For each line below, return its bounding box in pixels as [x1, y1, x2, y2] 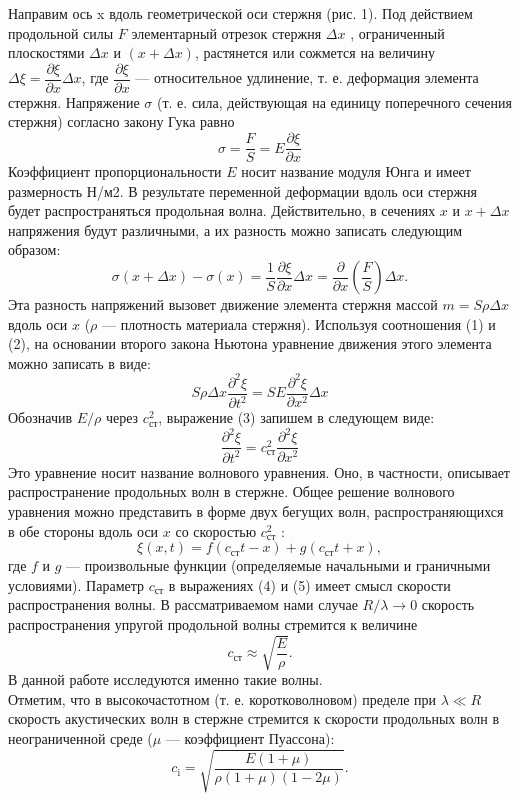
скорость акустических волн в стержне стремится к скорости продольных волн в [8, 708, 500, 729]
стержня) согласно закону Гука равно [8, 111, 235, 132]
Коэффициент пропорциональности [8, 161, 222, 182]
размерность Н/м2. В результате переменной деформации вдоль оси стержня [8, 180, 478, 201]
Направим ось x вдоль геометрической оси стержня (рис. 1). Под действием [8, 3, 473, 23]
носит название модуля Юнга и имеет [241, 161, 471, 182]
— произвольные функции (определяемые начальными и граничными [66, 555, 491, 576]
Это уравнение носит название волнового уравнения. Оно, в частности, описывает [8, 461, 510, 482]
